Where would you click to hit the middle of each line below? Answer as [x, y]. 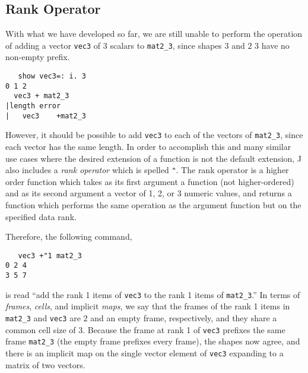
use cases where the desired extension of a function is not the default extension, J [153, 158]
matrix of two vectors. [45, 364]
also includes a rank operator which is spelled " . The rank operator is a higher [147, 170]
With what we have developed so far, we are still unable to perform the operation [154, 34]
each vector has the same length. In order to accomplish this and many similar [148, 146]
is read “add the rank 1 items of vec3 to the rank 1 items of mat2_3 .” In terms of [153, 294]
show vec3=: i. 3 [52, 76]
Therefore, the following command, [69, 236]
